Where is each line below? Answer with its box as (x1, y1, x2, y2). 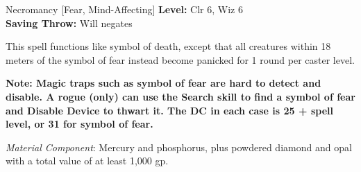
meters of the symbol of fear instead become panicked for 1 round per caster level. (6, 52, 355, 67)
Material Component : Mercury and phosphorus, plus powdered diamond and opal (6, 139, 352, 154)
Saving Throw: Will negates (6, 15, 133, 30)
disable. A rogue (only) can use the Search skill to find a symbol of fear (6, 89, 355, 103)
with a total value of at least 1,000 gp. (6, 153, 169, 168)
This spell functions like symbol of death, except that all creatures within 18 (6, 39, 331, 53)
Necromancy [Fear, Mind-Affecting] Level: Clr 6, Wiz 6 (6, 2, 243, 16)
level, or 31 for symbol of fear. (6, 117, 153, 131)
